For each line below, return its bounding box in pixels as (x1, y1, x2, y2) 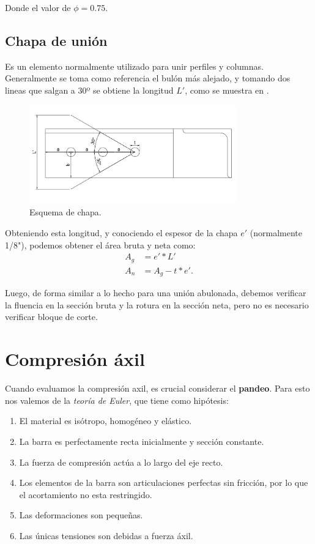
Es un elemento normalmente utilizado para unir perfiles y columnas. (5, 59, 264, 72)
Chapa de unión (5, 31, 108, 50)
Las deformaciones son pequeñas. (19, 509, 143, 521)
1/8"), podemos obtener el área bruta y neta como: (5, 238, 196, 251)
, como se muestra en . (185, 83, 269, 96)
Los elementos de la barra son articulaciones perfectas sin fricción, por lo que (19, 476, 308, 489)
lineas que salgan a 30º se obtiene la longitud (5, 83, 174, 96)
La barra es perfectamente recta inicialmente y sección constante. (19, 434, 264, 447)
